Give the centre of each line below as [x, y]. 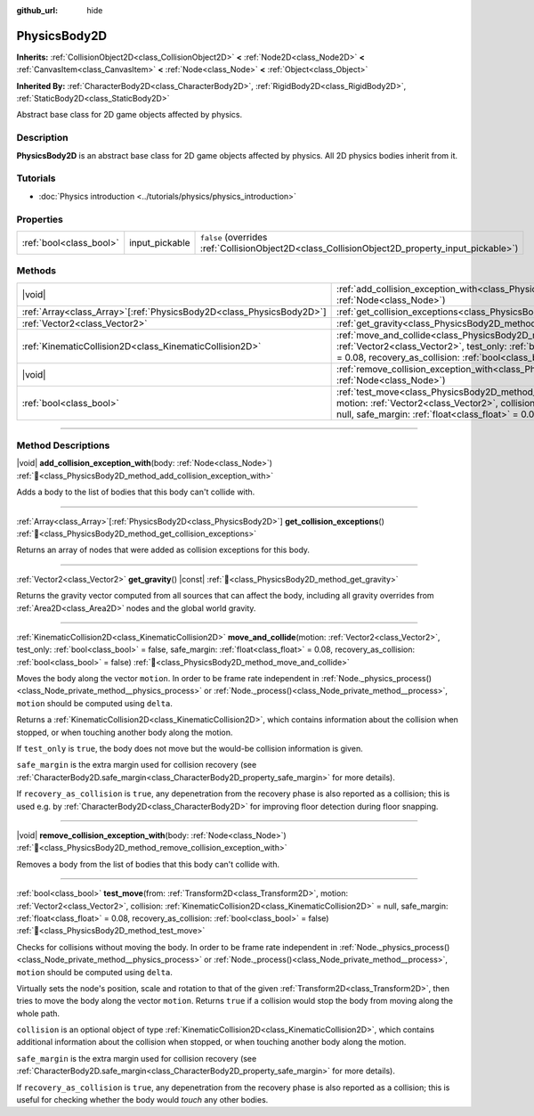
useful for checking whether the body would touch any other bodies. [142, 1100]
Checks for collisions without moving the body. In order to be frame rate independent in [177, 947]
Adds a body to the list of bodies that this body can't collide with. [136, 492]
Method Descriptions [63, 445]
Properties [40, 219]
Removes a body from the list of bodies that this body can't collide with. [148, 864]
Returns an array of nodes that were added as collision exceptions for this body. [163, 550]
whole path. [38, 1013]
